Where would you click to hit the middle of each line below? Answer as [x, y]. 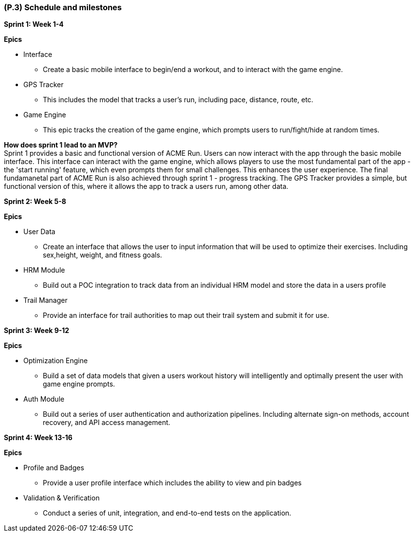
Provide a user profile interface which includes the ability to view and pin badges [172, 483]
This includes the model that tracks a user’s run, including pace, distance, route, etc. [178, 100]
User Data [39, 232]
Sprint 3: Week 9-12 [37, 331]
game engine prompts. [79, 384]
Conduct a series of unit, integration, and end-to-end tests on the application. [167, 513]
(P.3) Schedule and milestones [63, 7]
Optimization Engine [56, 361]
